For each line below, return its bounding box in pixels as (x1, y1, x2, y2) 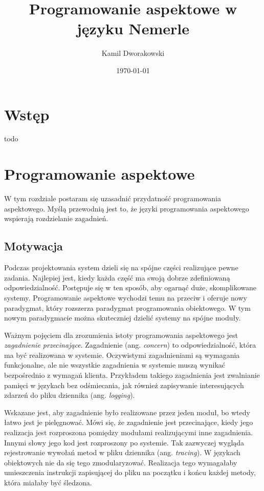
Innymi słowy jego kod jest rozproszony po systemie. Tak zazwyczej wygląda (4, 437, 245, 447)
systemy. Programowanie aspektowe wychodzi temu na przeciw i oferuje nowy (4, 292, 247, 303)
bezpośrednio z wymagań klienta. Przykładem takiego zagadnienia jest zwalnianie (4, 370, 260, 380)
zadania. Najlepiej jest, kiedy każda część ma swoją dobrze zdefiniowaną (4, 272, 230, 283)
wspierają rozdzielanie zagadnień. (4, 213, 108, 224)
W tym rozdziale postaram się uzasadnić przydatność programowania (4, 193, 221, 204)
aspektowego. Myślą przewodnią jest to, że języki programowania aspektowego (4, 203, 249, 214)
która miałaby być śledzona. (4, 477, 92, 488)
